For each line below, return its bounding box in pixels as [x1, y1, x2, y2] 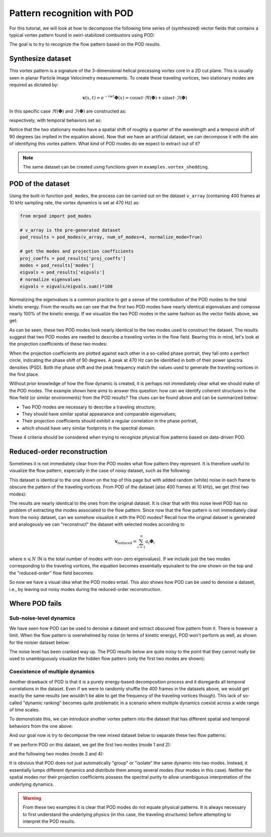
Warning [23, 795, 41, 801]
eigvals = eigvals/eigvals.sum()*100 [20, 284, 113, 289]
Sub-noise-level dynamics [9, 615, 75, 622]
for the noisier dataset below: [9, 639, 70, 645]
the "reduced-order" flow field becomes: [9, 570, 94, 576]
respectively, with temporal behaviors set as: [9, 117, 102, 123]
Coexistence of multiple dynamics [9, 668, 95, 675]
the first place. [9, 371, 40, 377]
